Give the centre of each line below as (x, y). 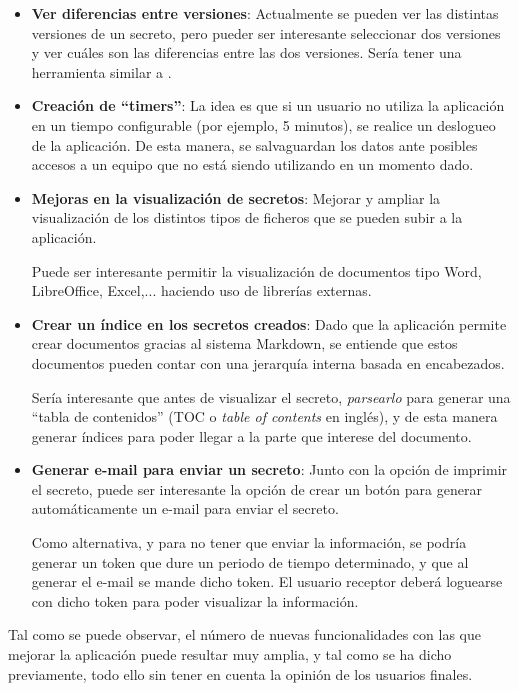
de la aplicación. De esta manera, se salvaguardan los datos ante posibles (254, 144)
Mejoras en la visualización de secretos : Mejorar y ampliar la (236, 197)
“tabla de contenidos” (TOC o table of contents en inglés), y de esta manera (264, 416)
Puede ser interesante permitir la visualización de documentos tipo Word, (256, 270)
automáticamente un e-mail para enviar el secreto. (185, 508)
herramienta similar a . (101, 71)
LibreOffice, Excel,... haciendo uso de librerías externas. (201, 290)
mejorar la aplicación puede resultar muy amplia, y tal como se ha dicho (230, 654)
